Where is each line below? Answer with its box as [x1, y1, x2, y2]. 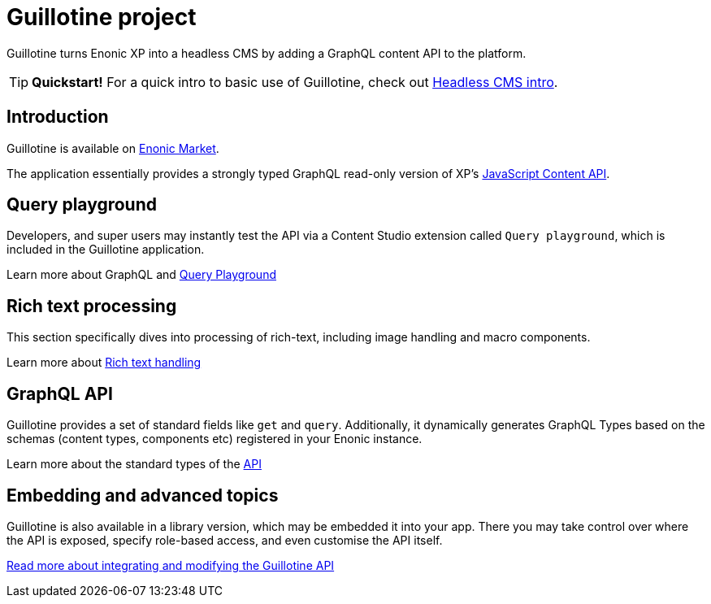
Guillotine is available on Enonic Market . [7, 141, 219, 155]
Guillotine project [7, 3, 197, 31]
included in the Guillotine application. [7, 242, 205, 257]
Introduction [7, 106, 109, 128]
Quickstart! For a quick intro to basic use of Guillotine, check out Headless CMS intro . [32, 73, 558, 90]
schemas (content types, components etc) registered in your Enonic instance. [7, 432, 423, 446]
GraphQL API [7, 383, 113, 404]
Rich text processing [7, 295, 177, 316]
